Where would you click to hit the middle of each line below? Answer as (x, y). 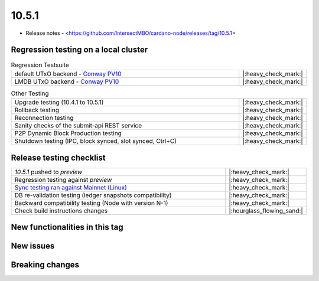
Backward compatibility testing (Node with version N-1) (91, 202)
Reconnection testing (44, 118)
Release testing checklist (58, 157)
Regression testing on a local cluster (79, 50)
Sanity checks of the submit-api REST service (78, 126)
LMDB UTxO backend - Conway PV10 (67, 81)
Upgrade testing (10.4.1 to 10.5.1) (59, 102)
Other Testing (30, 93)
